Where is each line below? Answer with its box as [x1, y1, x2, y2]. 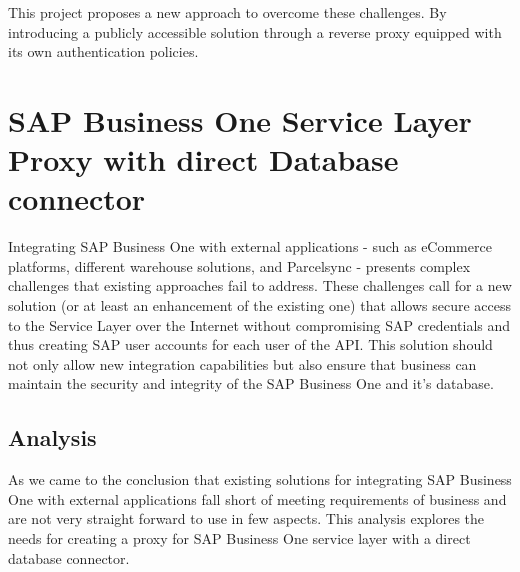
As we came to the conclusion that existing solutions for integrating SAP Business [8, 469, 512, 490]
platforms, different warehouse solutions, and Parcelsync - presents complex [8, 255, 471, 276]
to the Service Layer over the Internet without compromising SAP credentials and [8, 314, 511, 335]
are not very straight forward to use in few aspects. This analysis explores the [8, 508, 485, 529]
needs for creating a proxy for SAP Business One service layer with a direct [8, 528, 471, 549]
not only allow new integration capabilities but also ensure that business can [8, 353, 477, 374]
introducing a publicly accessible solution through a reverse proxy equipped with [8, 21, 502, 42]
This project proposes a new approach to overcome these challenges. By [8, 2, 447, 22]
